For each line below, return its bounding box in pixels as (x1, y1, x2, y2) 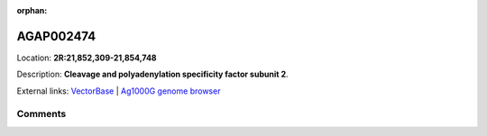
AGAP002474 (16, 28, 96, 44)
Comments (16, 108, 67, 121)
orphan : (16, 5, 48, 15)
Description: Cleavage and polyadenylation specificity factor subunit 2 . (16, 68, 289, 80)
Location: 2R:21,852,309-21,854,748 (16, 52, 157, 63)
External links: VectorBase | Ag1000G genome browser (16, 86, 221, 96)
